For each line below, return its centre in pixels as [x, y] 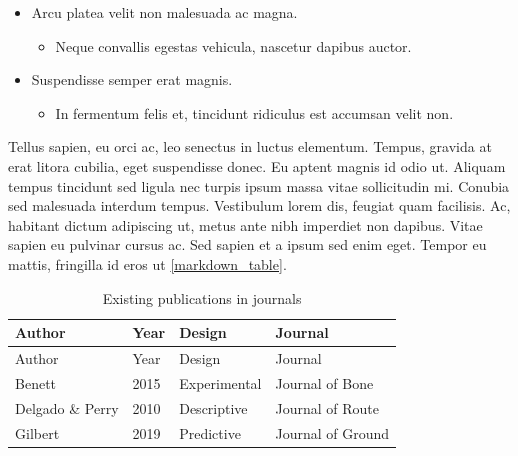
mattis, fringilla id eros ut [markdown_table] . [147, 263]
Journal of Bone [324, 382]
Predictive [210, 432]
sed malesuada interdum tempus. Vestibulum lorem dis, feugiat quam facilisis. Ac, [259, 205]
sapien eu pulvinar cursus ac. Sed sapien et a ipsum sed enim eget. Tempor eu [247, 244]
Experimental [220, 382]
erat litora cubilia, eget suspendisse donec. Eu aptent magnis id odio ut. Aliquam [257, 165]
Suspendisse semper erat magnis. [132, 79]
